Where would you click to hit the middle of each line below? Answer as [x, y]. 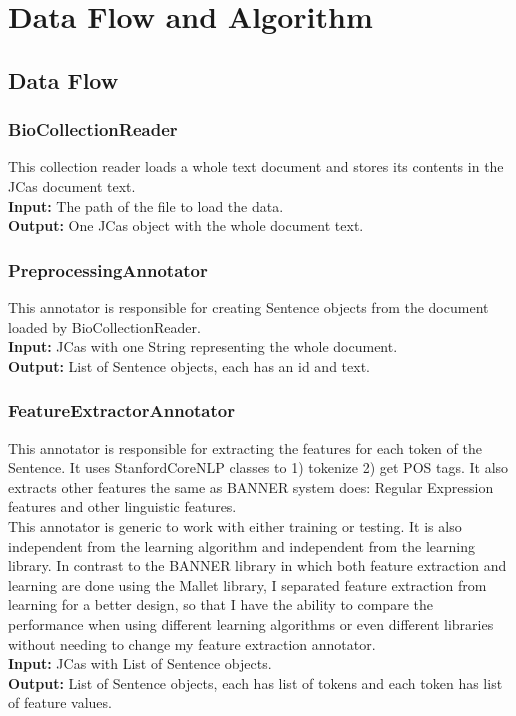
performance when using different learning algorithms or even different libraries [251, 623]
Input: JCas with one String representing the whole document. [203, 346]
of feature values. [60, 702]
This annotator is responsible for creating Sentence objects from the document [248, 306]
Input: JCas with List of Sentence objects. [140, 663]
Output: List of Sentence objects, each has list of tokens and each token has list [255, 682]
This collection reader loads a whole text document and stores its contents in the [256, 166]
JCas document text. [72, 185]
